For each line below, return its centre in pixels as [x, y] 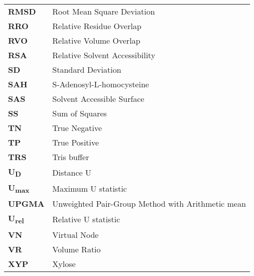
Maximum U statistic [90, 188]
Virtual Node [75, 234]
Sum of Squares [80, 113]
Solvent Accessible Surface [98, 99]
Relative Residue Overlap [97, 26]
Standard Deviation [87, 70]
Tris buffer [71, 157]
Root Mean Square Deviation [104, 11]
